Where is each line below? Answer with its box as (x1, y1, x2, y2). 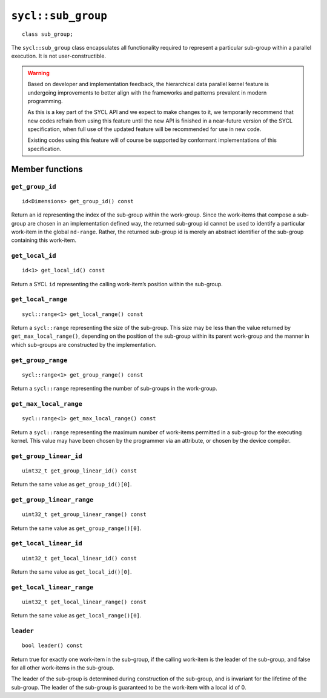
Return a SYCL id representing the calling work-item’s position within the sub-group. (11, 280, 223, 287)
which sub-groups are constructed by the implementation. (11, 341, 157, 348)
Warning (27, 69, 50, 76)
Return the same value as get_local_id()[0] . (11, 568, 133, 576)
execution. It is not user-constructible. (11, 52, 106, 60)
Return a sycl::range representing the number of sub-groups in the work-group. (11, 385, 217, 392)
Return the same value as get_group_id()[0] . (11, 481, 133, 488)
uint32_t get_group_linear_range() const (22, 511, 147, 518)
